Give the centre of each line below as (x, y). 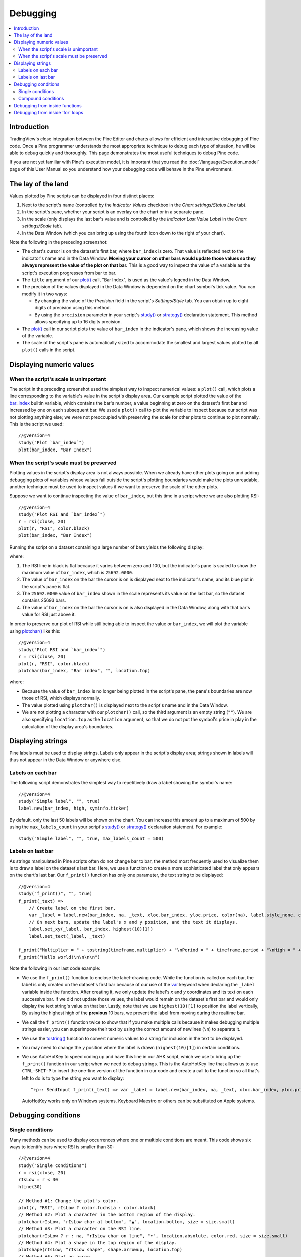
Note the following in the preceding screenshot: (58, 242)
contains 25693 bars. (44, 600)
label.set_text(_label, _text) (67, 936)
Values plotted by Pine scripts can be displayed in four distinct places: (82, 196)
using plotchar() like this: (35, 631)
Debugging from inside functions (48, 105)
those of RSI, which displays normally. (61, 698)
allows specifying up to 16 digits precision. (78, 322)
